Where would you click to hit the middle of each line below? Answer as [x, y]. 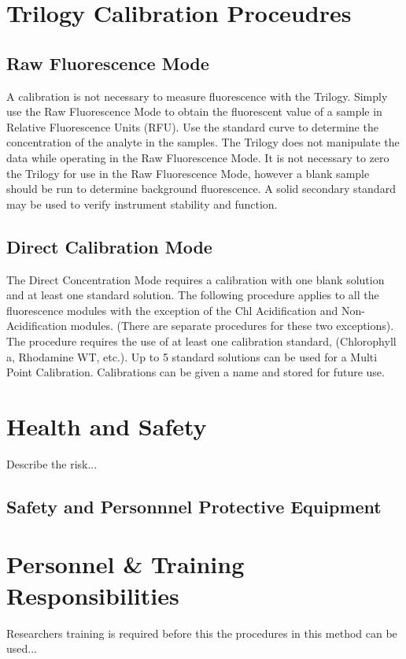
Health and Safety [107, 426]
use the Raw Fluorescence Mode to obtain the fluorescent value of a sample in [194, 111]
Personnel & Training [125, 564]
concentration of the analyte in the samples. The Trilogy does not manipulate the [203, 142]
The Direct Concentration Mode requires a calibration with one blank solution [196, 279]
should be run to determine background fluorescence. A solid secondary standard [201, 189]
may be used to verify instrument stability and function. [142, 204]
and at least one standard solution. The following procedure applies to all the [193, 295]
